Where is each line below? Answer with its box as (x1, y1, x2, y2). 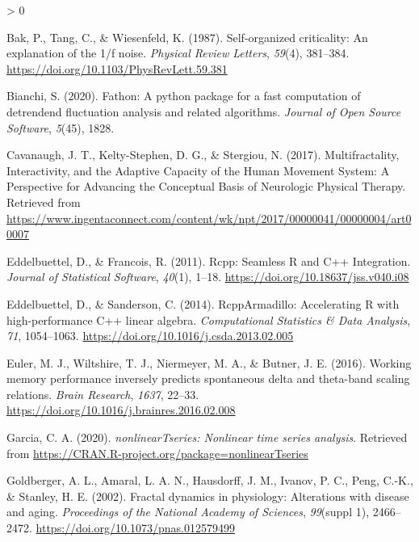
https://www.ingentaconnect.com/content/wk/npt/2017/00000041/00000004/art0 (6, 209, 412, 226)
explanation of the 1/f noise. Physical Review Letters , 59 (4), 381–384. (6, 44, 350, 61)
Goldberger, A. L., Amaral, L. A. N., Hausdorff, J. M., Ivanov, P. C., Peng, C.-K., (6, 472, 413, 489)
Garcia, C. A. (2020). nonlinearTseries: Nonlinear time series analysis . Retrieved (6, 429, 408, 446)
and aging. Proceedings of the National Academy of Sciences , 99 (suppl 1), (6, 503, 370, 520)
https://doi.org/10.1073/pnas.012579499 (36, 519, 235, 536)
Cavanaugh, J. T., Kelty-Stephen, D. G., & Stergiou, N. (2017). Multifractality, (6, 146, 400, 163)
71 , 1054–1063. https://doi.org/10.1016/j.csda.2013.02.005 (6, 327, 294, 344)
